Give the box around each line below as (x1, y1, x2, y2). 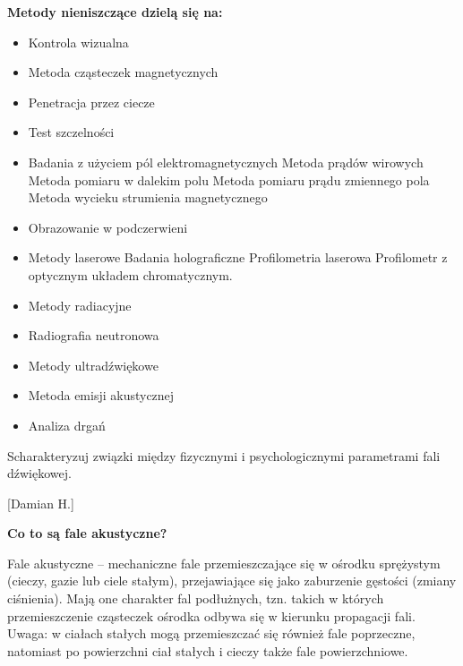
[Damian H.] (7, 493, 74, 512)
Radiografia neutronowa (28, 326, 159, 345)
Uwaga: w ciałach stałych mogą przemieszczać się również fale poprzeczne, (7, 624, 416, 643)
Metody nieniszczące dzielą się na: (7, 3, 223, 21)
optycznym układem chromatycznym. (28, 265, 233, 284)
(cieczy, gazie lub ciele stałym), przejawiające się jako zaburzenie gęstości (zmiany (7, 571, 457, 590)
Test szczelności (28, 123, 115, 141)
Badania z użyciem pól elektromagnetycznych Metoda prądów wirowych (28, 152, 424, 171)
